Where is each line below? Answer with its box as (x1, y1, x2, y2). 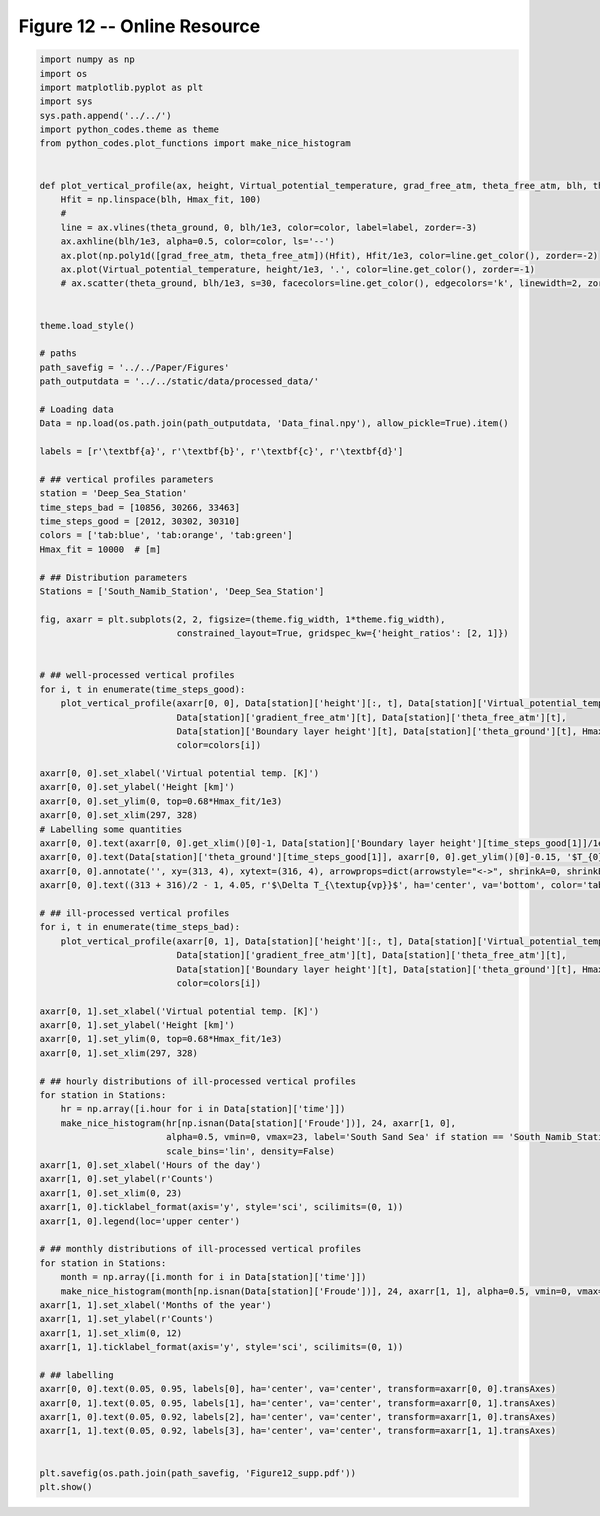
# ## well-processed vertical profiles (39, 670, 235, 681)
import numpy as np (39, 54, 135, 65)
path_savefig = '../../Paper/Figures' (39, 361, 230, 373)
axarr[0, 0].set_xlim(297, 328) (39, 810, 199, 821)
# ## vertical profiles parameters (39, 473, 214, 485)
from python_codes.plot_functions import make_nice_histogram (39, 138, 351, 149)
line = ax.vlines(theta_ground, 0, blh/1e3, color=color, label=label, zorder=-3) (60, 221, 478, 233)
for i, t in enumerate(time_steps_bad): (39, 921, 240, 933)
